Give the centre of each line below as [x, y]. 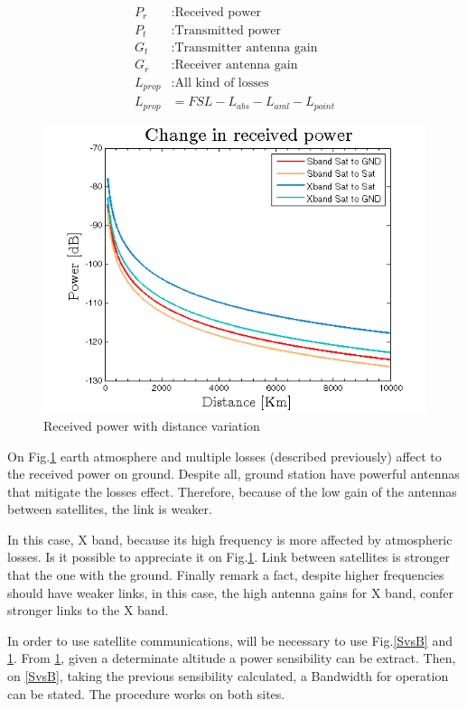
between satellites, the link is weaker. [110, 509]
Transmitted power [228, 30]
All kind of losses [222, 83]
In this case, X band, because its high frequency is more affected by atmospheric [230, 539]
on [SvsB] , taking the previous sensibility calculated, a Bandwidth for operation [228, 676]
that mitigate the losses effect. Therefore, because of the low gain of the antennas [232, 491]
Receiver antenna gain [236, 65]
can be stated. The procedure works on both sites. [146, 693]
